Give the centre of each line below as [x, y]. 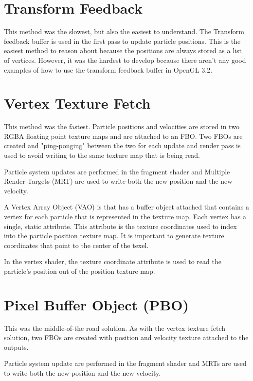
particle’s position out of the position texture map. [80, 271]
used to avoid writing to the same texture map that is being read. [102, 155]
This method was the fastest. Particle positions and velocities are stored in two [122, 126]
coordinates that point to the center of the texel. [76, 245]
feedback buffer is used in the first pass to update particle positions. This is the [122, 41]
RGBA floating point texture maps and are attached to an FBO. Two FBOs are [123, 136]
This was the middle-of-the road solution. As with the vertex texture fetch [115, 328]
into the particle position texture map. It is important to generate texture [114, 236]
